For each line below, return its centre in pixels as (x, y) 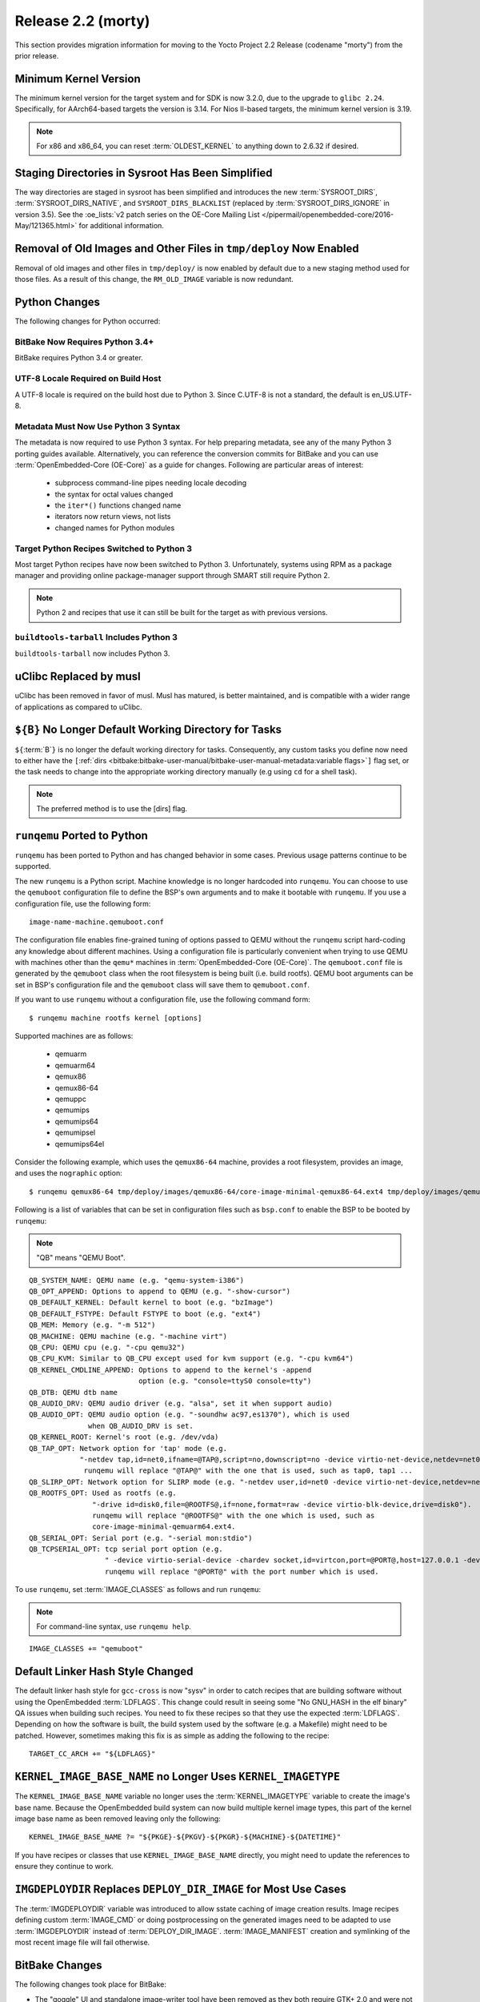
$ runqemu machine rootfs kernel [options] (116, 1018)
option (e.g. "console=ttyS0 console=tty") (225, 1381)
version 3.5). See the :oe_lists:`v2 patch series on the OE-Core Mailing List (137, 214)
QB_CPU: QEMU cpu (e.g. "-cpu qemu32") (107, 1348)
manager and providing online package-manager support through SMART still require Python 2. (172, 576)
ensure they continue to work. (64, 1867)
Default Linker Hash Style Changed (104, 1672)
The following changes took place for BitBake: (91, 1984)
